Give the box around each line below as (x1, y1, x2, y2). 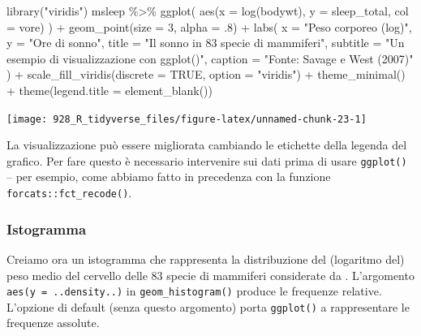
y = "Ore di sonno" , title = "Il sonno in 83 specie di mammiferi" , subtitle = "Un (6, 34, 405, 51)
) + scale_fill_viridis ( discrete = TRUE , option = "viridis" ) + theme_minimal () (6, 66, 406, 83)
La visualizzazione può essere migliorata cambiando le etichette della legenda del (6, 136, 407, 153)
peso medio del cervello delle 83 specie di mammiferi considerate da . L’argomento (6, 266, 415, 283)
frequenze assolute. (6, 314, 100, 331)
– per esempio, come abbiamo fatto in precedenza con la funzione (6, 168, 331, 185)
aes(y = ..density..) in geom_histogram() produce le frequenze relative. (6, 282, 382, 299)
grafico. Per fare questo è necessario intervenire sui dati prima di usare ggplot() (6, 152, 407, 169)
